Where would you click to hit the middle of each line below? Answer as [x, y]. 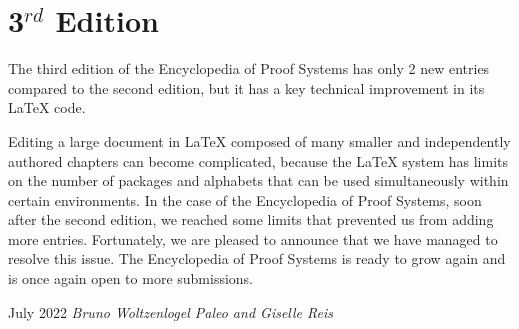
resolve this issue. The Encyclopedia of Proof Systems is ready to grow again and [257, 258]
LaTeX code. [47, 107]
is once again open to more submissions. [131, 278]
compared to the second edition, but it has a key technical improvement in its [246, 87]
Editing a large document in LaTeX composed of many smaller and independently [259, 140]
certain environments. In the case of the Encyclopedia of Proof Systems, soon [245, 199]
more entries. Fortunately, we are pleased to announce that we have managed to [253, 238]
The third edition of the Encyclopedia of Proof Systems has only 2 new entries [249, 68]
